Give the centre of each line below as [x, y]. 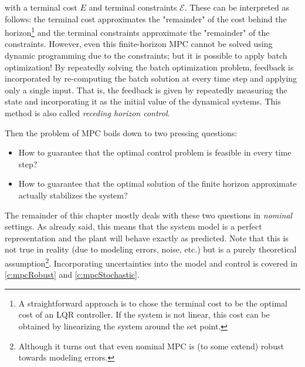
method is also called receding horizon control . [87, 113]
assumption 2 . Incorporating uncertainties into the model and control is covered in [151, 262]
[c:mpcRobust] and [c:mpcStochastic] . [72, 275]
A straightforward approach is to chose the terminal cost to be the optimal [153, 303]
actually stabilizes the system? [73, 195]
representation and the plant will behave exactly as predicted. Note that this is [147, 238]
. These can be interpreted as [237, 7]
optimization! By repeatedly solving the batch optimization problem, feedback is [149, 67]
